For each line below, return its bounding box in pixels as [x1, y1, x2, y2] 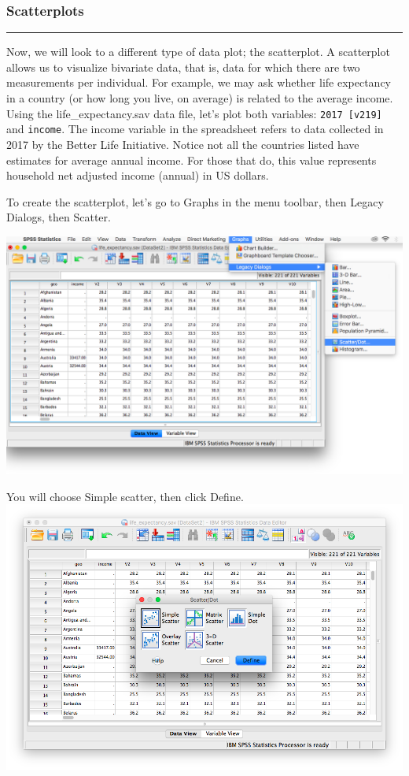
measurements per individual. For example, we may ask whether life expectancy [6, 74, 392, 91]
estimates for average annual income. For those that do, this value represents [6, 151, 377, 168]
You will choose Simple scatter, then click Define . [6, 488, 244, 504]
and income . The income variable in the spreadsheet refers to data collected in [6, 121, 384, 137]
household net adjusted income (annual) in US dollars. [6, 167, 269, 184]
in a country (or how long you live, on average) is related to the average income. [6, 90, 393, 106]
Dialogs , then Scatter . [6, 209, 111, 225]
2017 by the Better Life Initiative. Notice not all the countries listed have [6, 136, 359, 152]
